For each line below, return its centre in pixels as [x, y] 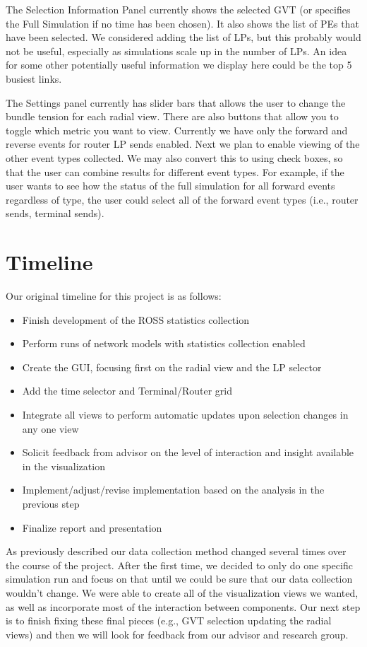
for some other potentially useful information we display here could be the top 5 [179, 65]
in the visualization [64, 466]
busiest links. [34, 78]
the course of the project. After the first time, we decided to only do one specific [179, 565]
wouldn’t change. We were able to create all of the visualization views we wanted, [182, 592]
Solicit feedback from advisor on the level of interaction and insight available [188, 452]
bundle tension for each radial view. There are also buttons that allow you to [172, 116]
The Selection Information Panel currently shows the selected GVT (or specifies [178, 9]
